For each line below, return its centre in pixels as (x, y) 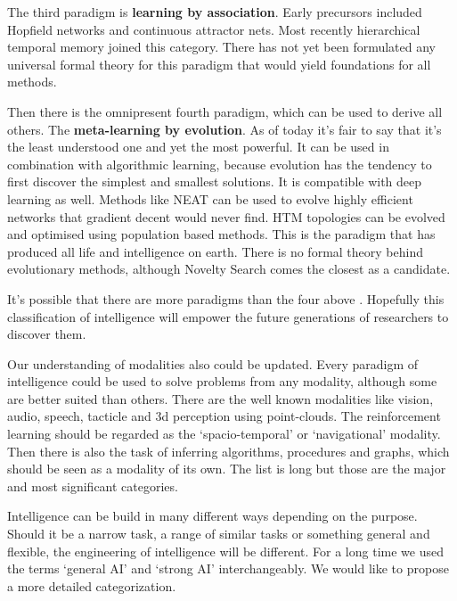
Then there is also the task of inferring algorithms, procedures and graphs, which (228, 451)
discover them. (47, 334)
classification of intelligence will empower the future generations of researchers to (228, 316)
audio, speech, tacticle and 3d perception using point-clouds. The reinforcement (224, 416)
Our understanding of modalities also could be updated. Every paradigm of (213, 363)
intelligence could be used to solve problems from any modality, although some (222, 381)
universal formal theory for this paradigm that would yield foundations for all (219, 64)
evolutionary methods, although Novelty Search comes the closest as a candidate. (229, 269)
